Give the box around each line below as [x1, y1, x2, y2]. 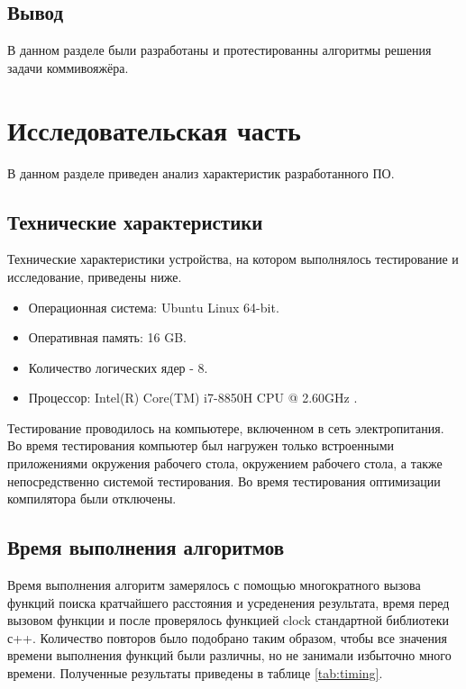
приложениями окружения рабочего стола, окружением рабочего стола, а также [7, 454, 443, 473]
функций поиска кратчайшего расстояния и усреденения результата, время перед [7, 593, 450, 612]
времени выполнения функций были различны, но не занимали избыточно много [7, 646, 452, 665]
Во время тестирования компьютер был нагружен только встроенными [7, 436, 394, 455]
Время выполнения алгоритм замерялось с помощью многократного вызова [7, 576, 421, 594]
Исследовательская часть [7, 111, 301, 148]
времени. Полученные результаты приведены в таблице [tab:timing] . [7, 664, 383, 683]
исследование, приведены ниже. [7, 267, 182, 286]
